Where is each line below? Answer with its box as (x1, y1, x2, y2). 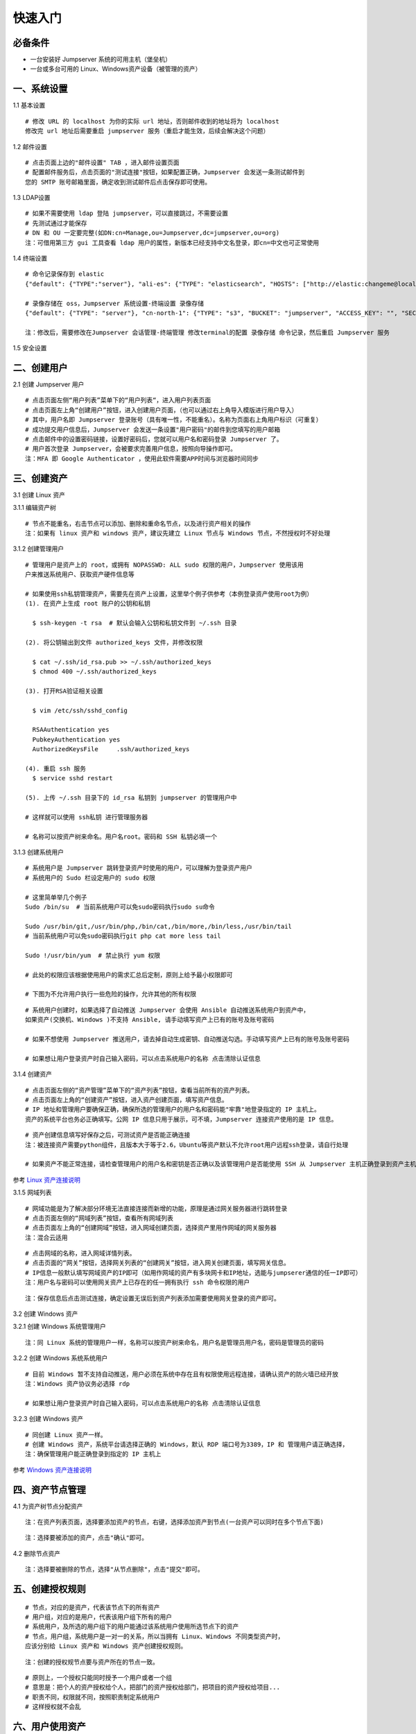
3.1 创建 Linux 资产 (12, 490, 66, 499)
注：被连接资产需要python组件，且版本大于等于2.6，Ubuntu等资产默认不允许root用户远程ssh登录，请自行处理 (25, 1141, 349, 1149)
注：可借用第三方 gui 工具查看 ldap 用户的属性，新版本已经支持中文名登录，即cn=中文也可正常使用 (25, 239, 319, 246)
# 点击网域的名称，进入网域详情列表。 (25, 1249, 136, 1257)
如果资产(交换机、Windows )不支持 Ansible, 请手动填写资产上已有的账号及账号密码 (25, 1016, 275, 1024)
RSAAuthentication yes (32, 726, 110, 734)
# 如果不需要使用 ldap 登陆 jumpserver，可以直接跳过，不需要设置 (25, 209, 229, 218)
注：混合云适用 (25, 1233, 68, 1242)
